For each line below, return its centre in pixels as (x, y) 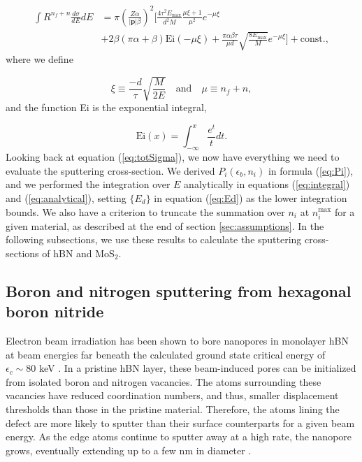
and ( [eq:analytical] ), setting (66, 197)
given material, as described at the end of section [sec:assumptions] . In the (165, 225)
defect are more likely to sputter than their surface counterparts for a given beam (180, 423)
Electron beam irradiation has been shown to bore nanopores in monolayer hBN (177, 341)
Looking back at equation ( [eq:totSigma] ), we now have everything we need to (173, 157)
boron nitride (55, 311)
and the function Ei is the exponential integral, (106, 107)
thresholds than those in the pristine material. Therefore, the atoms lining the (173, 409)
